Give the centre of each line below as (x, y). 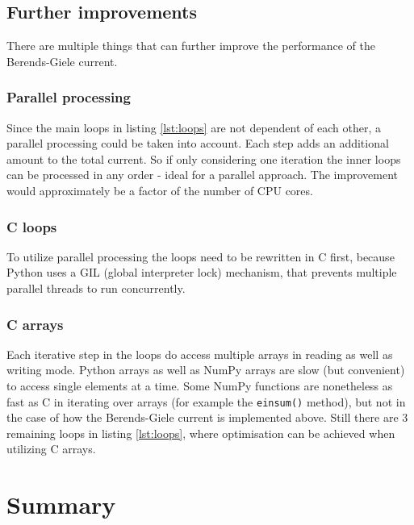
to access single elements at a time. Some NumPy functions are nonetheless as (200, 385)
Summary (61, 504)
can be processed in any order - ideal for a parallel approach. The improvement (202, 175)
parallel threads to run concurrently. (96, 287)
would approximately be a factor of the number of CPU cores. (160, 190)
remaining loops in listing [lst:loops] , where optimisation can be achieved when (201, 433)
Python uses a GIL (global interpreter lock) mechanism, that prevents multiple (202, 272)
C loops (32, 226)
